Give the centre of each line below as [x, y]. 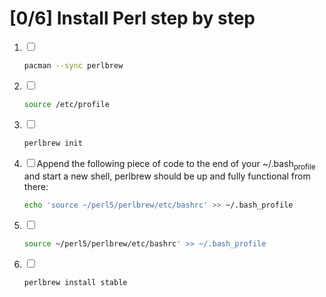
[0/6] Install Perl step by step [132, 18]
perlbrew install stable [75, 283]
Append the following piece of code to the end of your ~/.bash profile [176, 164]
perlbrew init [53, 143]
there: [36, 187]
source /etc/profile [66, 104]
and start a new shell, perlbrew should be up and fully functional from [167, 176]
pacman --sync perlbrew [73, 65]
